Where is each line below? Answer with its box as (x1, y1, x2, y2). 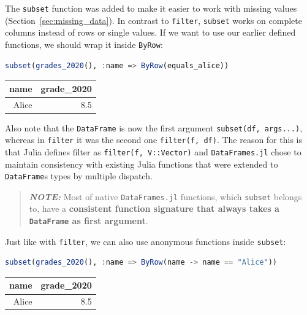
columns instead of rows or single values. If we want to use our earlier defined (5, 26, 296, 39)
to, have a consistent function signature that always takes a (29, 202, 279, 215)
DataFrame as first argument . (29, 214, 148, 227)
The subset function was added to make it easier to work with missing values (5, 2, 297, 14)
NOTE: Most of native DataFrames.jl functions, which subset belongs (29, 190, 302, 203)
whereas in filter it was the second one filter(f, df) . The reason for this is (5, 133, 303, 146)
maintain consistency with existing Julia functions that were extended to (5, 157, 278, 170)
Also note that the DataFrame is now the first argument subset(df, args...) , (5, 121, 303, 134)
